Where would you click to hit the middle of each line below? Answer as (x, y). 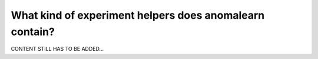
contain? (33, 32)
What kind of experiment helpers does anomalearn (138, 15)
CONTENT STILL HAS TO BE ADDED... (57, 49)
